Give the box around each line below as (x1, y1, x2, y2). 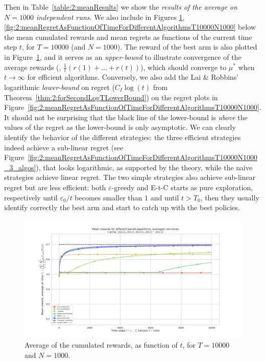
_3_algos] (4, 162, 36, 172)
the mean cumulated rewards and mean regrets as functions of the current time (4, 31, 252, 42)
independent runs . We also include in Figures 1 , (36, 11, 185, 22)
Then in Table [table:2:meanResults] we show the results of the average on (4, 2, 237, 12)
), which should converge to (140, 61, 227, 72)
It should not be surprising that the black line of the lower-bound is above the (4, 111, 248, 122)
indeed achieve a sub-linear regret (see (4, 142, 124, 152)
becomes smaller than (75, 192, 142, 202)
